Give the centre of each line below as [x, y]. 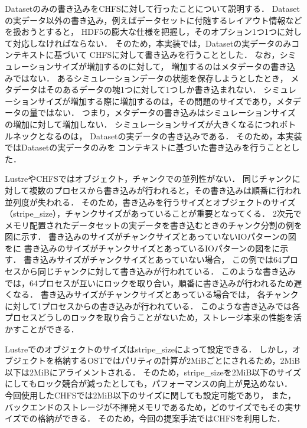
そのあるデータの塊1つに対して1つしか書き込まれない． [153, 89]
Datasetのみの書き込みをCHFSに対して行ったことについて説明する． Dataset [152, 8]
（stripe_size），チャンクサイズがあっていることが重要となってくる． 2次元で [153, 213]
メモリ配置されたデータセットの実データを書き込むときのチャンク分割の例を [153, 225]
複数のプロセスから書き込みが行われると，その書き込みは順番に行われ [165, 190]
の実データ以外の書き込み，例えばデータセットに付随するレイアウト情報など [153, 20]
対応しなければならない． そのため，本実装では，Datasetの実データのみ [152, 43]
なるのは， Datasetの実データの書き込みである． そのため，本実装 [174, 135]
